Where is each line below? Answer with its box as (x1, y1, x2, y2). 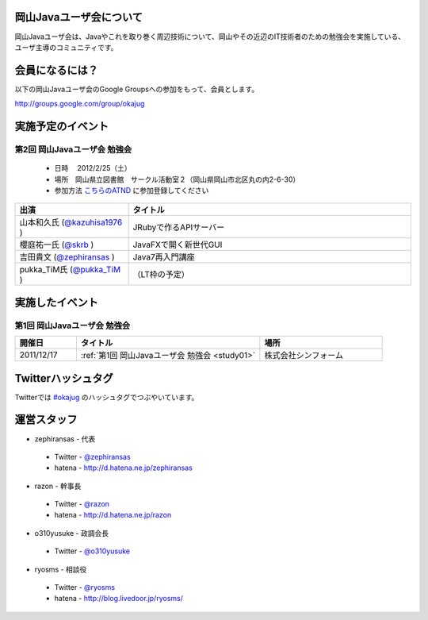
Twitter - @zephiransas (54, 452, 131, 461)
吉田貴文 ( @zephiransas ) (19, 252, 115, 263)
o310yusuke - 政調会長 (34, 528, 109, 537)
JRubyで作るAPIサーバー (132, 222, 225, 233)
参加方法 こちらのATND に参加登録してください (54, 185, 209, 194)
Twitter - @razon (54, 499, 110, 509)
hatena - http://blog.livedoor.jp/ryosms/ (54, 594, 184, 603)
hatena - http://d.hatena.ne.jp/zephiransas (54, 463, 193, 472)
